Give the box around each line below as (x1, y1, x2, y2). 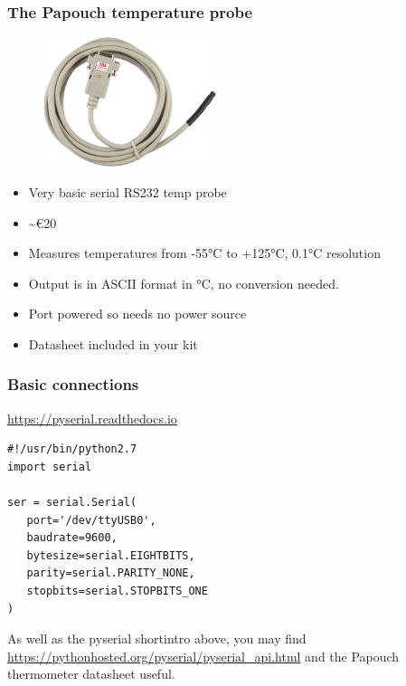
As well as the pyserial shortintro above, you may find (7, 629, 307, 648)
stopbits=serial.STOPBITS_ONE (26, 585, 208, 598)
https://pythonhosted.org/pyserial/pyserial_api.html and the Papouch (7, 646, 400, 665)
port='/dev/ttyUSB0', (26, 513, 156, 527)
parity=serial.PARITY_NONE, (26, 567, 195, 580)
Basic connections (7, 373, 139, 395)
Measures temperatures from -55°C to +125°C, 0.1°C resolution (28, 243, 381, 262)
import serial (7, 460, 92, 473)
